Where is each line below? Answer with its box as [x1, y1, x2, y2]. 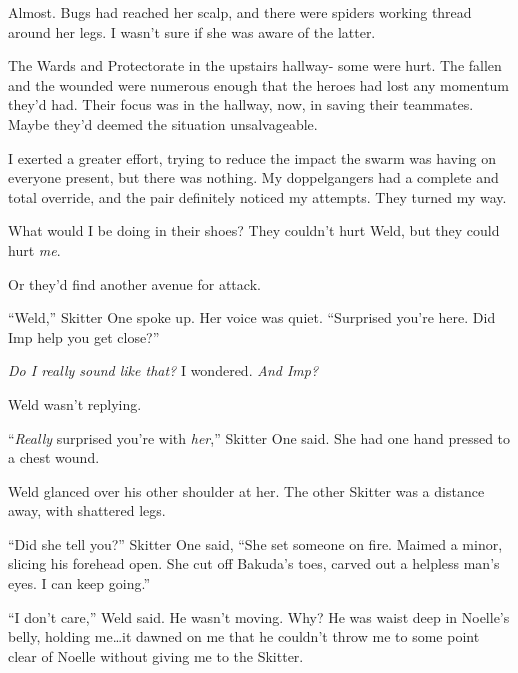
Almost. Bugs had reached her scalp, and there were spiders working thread [8, 2, 472, 22]
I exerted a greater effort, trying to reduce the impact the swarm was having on [8, 147, 497, 168]
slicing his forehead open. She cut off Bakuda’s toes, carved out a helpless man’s [8, 553, 500, 574]
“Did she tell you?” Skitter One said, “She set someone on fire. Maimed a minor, [8, 533, 503, 554]
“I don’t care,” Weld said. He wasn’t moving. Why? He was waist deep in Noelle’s [8, 606, 510, 627]
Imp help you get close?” [8, 326, 160, 347]
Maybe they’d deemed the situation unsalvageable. [8, 113, 318, 134]
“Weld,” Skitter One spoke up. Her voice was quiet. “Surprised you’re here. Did [8, 307, 496, 328]
